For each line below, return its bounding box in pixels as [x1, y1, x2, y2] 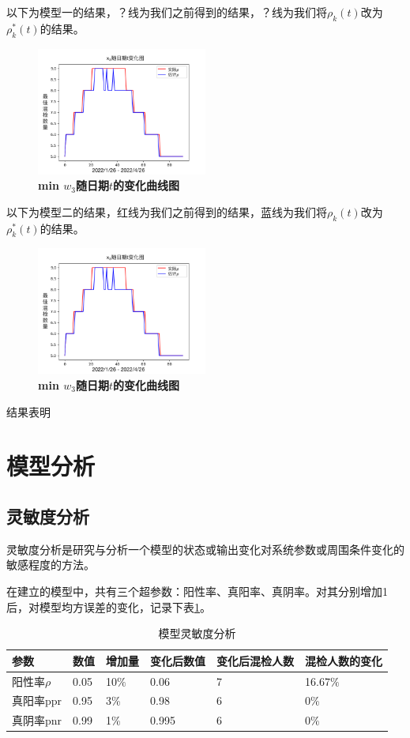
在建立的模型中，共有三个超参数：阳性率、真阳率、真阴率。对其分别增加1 [6, 582, 388, 599]
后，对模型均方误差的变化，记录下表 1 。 [6, 598, 211, 615]
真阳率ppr [12, 692, 62, 709]
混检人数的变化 [305, 652, 383, 668]
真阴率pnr [12, 712, 62, 729]
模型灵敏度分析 [158, 625, 236, 642]
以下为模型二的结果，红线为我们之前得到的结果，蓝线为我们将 [6, 203, 327, 220]
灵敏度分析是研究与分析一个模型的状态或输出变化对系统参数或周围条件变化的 [6, 540, 404, 557]
